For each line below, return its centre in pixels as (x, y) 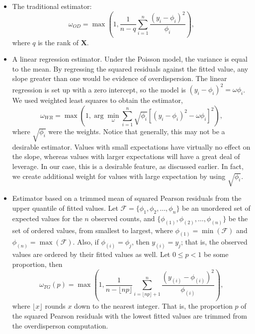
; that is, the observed (214, 242)
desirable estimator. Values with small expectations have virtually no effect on (131, 146)
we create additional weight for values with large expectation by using (119, 176)
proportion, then (37, 264)
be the (238, 218)
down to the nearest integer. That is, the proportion (153, 306)
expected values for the (47, 218)
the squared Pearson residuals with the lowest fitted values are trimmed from (129, 316)
